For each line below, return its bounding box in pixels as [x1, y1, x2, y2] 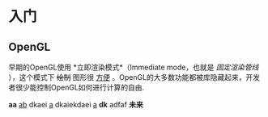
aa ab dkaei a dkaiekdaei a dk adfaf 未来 [8, 100, 144, 109]
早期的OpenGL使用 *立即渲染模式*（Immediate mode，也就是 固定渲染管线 [8, 62, 259, 72]
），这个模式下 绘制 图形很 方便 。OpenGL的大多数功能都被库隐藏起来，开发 [8, 73, 261, 81]
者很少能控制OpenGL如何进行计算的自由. [8, 82, 145, 92]
